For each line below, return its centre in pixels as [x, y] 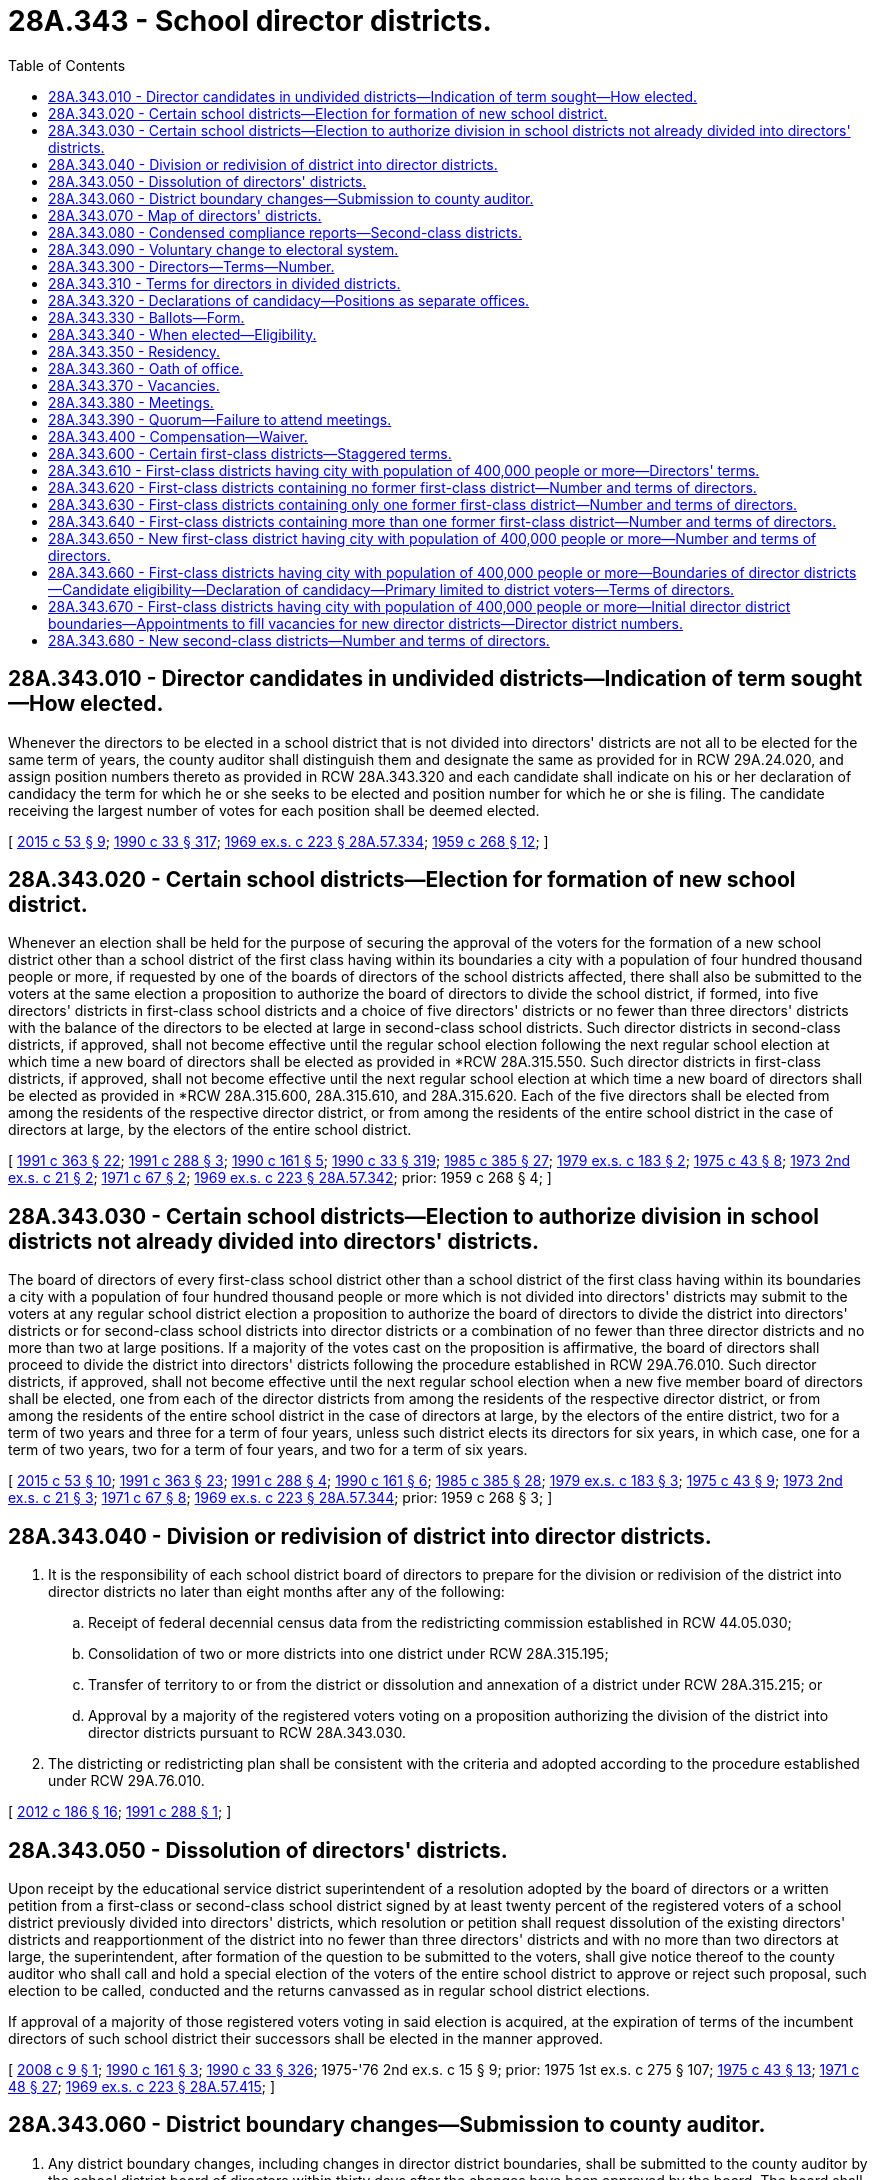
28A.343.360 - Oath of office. [146, 368]
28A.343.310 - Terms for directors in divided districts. [224, 283]
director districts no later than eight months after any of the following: [276, 1592]
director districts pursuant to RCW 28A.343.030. [247, 1733]
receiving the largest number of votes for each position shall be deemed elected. [274, 810]
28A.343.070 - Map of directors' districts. [185, 215]
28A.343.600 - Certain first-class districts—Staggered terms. [250, 453]
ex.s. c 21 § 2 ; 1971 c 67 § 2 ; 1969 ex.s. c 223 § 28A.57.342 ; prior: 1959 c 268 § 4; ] [280, 1178]
